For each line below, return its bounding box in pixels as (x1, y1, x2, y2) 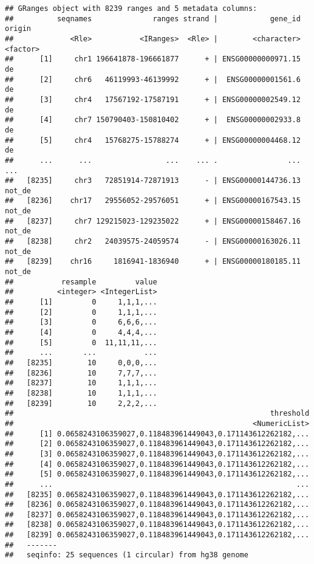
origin (5, 24, 31, 33)
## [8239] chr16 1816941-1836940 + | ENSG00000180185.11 (5, 257, 301, 266)
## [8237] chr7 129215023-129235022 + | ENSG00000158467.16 (5, 216, 301, 225)
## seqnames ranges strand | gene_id (5, 14, 301, 23)
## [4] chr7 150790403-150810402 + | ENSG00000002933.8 (5, 115, 301, 125)
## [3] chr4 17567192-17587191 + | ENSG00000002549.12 (5, 95, 301, 104)
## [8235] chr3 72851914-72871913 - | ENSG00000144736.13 (5, 176, 301, 185)
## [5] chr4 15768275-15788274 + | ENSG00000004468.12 (5, 136, 301, 145)
